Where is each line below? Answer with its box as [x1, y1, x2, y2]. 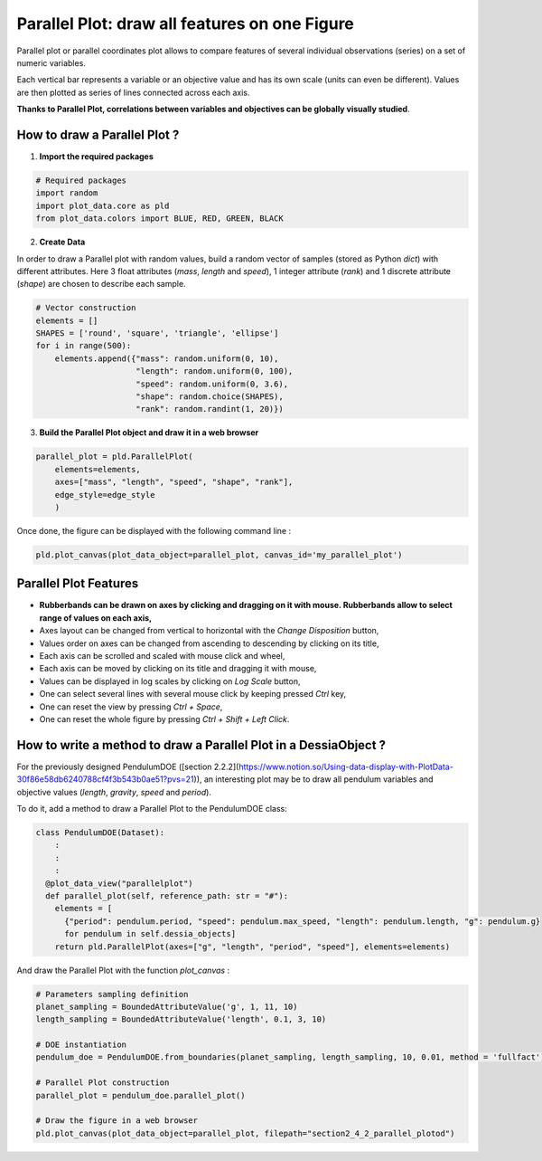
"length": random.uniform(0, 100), [135, 366, 294, 376]
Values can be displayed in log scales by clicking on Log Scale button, [39, 675, 301, 687]
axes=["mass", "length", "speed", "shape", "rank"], [54, 477, 294, 488]
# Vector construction [35, 303, 136, 313]
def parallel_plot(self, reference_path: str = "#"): [45, 890, 289, 900]
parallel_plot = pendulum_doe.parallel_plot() [35, 1090, 246, 1100]
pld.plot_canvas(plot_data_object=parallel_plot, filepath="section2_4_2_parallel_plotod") [35, 1128, 455, 1138]
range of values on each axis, [39, 612, 153, 623]
